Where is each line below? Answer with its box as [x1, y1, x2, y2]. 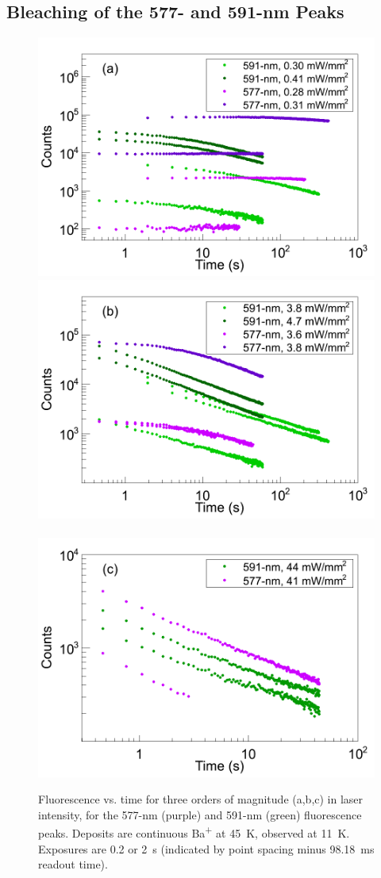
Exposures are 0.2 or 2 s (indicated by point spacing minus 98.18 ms [38, 840, 375, 857]
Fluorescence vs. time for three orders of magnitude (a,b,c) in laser [38, 791, 364, 807]
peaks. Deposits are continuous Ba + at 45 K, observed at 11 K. [38, 822, 350, 841]
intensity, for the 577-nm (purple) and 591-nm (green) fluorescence [38, 806, 362, 822]
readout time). [38, 856, 108, 872]
